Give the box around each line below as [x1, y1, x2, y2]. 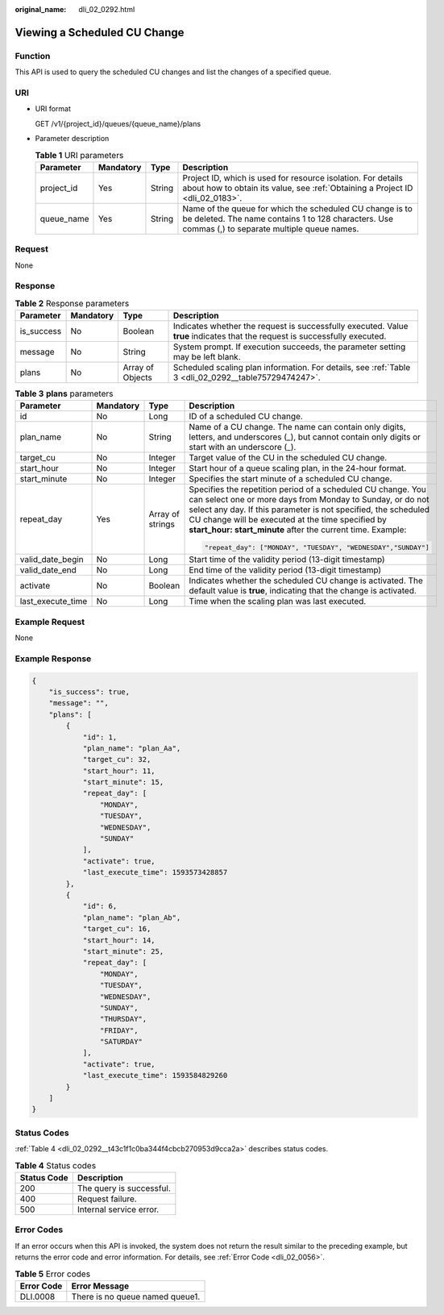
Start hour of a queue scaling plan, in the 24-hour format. [189, 463, 407, 474]
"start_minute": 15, [82, 778, 164, 787]
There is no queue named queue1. [71, 1291, 201, 1302]
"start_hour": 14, [82, 935, 156, 945]
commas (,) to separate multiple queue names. [182, 223, 359, 234]
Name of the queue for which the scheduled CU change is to [182, 202, 413, 214]
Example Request [15, 616, 85, 627]
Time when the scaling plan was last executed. [189, 596, 367, 607]
